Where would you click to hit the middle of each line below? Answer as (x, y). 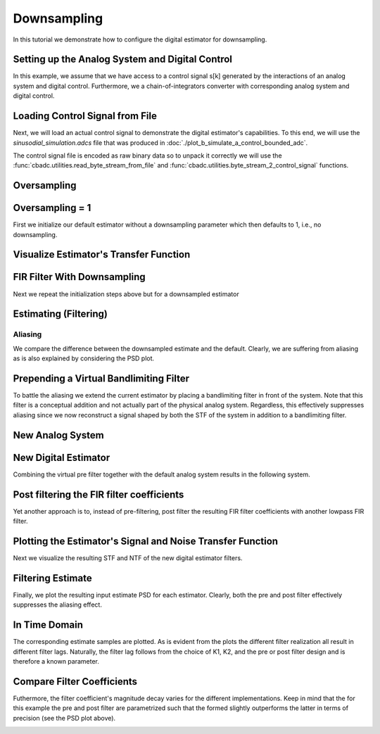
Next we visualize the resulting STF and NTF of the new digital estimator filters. (128, 558)
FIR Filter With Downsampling (79, 277)
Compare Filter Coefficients (75, 682)
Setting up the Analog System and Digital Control (122, 59)
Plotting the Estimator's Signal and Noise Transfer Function (145, 541)
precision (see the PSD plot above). (64, 718)
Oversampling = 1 (52, 208)
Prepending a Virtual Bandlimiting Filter (101, 378)
